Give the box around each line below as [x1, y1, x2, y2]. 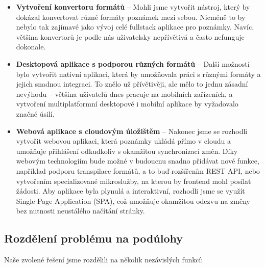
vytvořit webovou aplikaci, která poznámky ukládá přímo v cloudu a [16, 136, 231, 146]
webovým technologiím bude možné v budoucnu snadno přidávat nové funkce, [16, 155, 259, 166]
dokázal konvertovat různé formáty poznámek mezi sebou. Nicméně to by [16, 11, 246, 22]
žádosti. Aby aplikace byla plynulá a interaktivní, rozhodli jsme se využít [16, 185, 245, 196]
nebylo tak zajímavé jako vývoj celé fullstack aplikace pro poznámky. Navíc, [16, 21, 254, 32]
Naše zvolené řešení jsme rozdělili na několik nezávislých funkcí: [4, 254, 203, 265]
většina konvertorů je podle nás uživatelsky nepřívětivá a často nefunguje [16, 31, 245, 42]
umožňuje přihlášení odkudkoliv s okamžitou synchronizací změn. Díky [16, 145, 238, 156]
